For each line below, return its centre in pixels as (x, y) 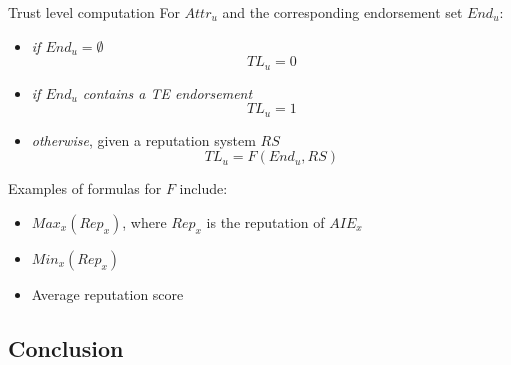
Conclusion (66, 347)
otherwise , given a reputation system (143, 139)
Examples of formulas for (85, 188)
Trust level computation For (94, 12)
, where (144, 221)
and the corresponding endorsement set (342, 12)
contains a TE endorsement (167, 92)
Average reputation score (107, 293)
